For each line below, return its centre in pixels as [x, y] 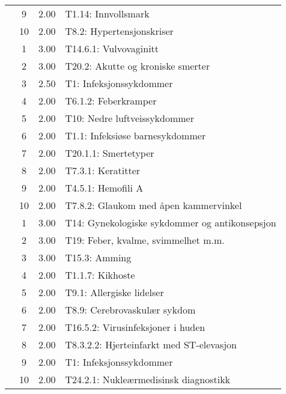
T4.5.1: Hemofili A [104, 188]
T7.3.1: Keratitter [103, 170]
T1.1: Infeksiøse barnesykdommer [135, 135]
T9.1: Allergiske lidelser [114, 292]
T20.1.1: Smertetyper [110, 153]
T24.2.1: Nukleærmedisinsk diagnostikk [148, 379]
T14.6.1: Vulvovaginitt [112, 48]
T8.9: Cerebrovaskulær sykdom [130, 310]
